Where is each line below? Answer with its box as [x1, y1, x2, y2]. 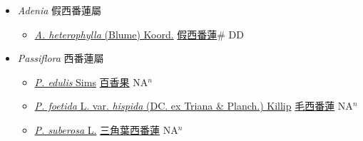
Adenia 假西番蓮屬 [17, 3, 102, 17]
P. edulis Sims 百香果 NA [34, 74, 148, 89]
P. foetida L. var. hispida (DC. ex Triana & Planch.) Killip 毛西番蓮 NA [34, 98, 353, 113]
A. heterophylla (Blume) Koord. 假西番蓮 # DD [34, 26, 244, 41]
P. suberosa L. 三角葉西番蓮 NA [34, 122, 178, 137]
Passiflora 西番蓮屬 [17, 51, 104, 66]
